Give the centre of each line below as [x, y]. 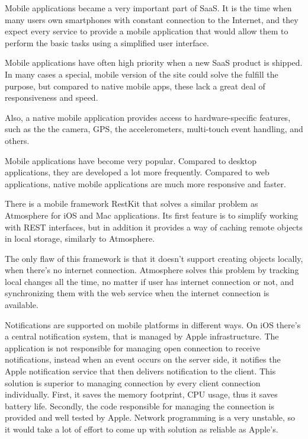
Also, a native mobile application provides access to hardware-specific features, [148, 117]
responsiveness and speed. [52, 97]
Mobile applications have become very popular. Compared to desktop [131, 160]
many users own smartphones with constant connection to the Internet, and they [152, 19]
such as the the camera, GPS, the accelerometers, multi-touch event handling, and [154, 129]
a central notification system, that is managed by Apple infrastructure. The [142, 336]
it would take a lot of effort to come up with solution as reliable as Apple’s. [142, 429]
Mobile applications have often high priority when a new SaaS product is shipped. [154, 63]
